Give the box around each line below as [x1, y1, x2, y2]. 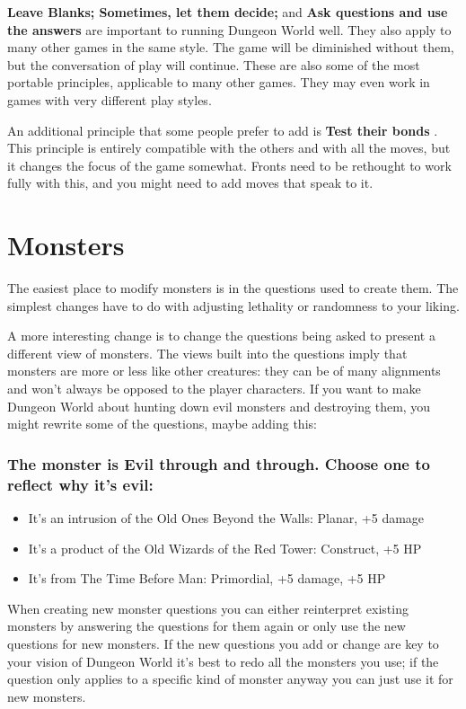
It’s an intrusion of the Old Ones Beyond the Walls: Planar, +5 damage [28, 508, 425, 527]
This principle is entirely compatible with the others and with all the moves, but [7, 138, 451, 157]
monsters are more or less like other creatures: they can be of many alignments [7, 361, 441, 380]
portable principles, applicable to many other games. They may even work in [7, 73, 430, 92]
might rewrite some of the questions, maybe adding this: [7, 414, 317, 433]
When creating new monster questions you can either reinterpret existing [7, 598, 409, 617]
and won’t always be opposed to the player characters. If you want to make [7, 379, 421, 398]
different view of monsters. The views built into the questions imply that [7, 343, 408, 362]
